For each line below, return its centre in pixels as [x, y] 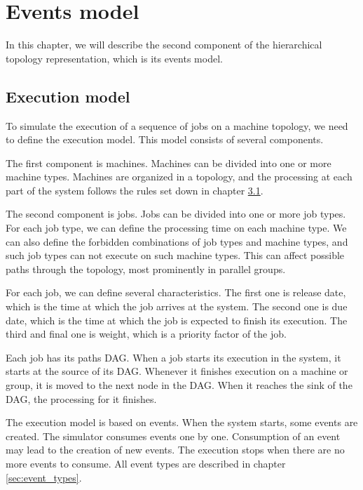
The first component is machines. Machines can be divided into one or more [169, 163]
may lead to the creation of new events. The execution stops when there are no [175, 450]
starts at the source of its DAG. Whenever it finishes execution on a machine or [177, 371]
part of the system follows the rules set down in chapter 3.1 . [135, 190]
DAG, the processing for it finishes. [81, 398]
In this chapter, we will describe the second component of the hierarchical [164, 45]
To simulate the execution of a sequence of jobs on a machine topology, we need [177, 125]
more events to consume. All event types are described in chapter [146, 463]
